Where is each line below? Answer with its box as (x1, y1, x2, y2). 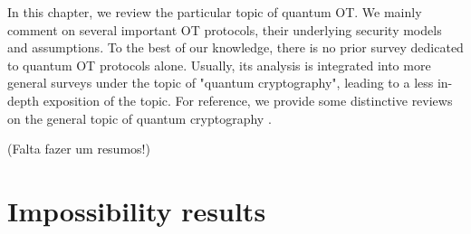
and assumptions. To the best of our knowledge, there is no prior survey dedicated (7, 38, 464, 57)
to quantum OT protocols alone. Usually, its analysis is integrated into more (7, 55, 431, 74)
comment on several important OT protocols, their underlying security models (7, 20, 442, 39)
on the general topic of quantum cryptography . (7, 108, 272, 127)
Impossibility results (7, 192, 266, 229)
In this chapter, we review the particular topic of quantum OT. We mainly (7, 3, 422, 21)
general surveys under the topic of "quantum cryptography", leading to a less (7, 73, 434, 92)
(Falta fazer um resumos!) (7, 139, 150, 158)
